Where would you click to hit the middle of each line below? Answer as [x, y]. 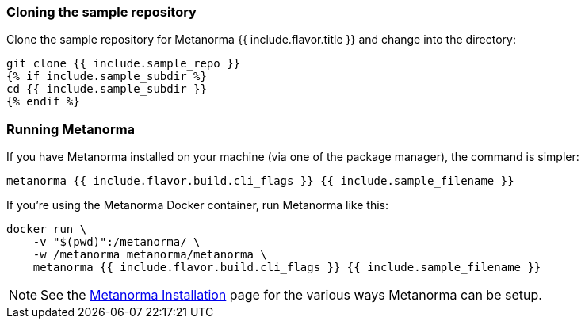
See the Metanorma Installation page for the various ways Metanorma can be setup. [291, 295]
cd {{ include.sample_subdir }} [107, 89]
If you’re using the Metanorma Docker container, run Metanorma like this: [198, 205]
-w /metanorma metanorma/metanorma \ [150, 255]
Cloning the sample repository [101, 12]
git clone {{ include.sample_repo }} [124, 64]
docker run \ [47, 229]
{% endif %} [43, 102]
